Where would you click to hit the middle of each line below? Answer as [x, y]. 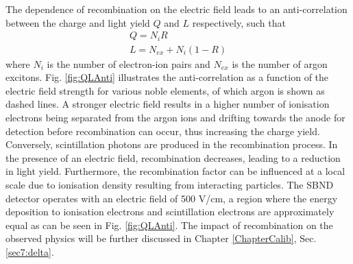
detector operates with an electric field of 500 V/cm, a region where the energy [172, 198]
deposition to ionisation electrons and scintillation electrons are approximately [170, 212]
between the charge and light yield [78, 22]
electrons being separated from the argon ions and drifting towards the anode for [175, 118]
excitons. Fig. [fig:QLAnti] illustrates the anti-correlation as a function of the [167, 77]
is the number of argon [280, 63]
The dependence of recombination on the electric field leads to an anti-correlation [176, 9]
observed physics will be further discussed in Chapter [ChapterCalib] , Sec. [161, 238]
